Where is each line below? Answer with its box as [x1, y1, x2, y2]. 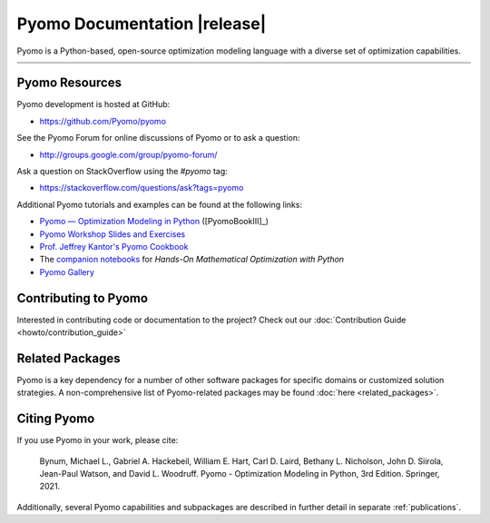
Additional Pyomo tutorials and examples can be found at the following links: [16, 199, 303, 210]
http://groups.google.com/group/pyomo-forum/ [39, 149, 218, 160]
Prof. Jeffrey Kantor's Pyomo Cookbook [39, 241, 189, 252]
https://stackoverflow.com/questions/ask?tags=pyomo [39, 183, 244, 193]
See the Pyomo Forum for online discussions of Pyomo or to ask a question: [16, 133, 300, 143]
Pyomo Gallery [39, 266, 95, 277]
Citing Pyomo [16, 411, 95, 427]
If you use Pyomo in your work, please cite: [16, 435, 179, 446]
